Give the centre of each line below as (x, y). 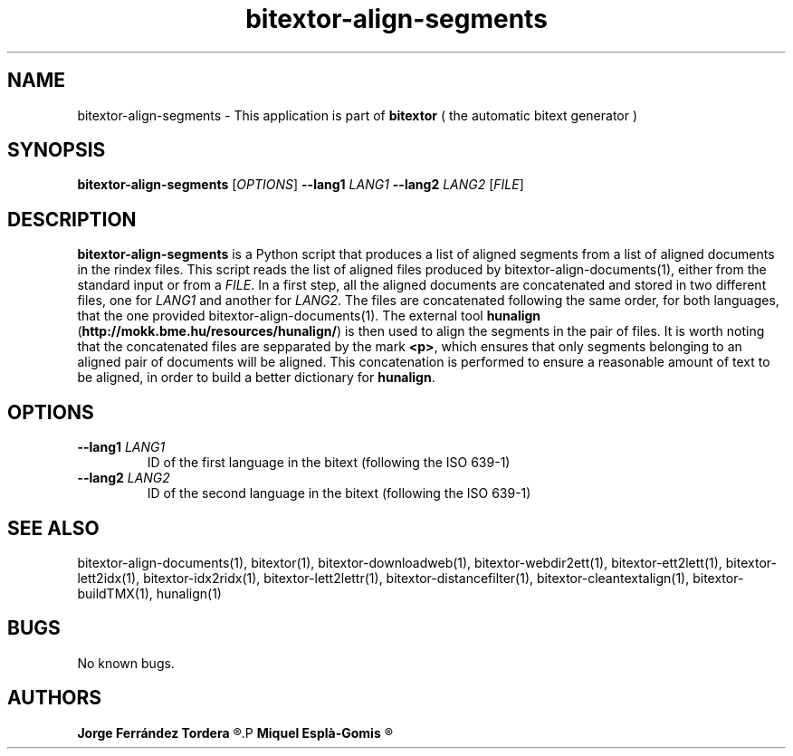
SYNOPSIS (57, 150)
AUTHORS (55, 698)
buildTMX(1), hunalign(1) (149, 593)
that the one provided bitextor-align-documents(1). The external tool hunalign (309, 316)
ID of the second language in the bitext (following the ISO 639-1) (339, 493)
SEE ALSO (53, 528)
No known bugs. (126, 663)
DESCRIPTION (72, 219)
